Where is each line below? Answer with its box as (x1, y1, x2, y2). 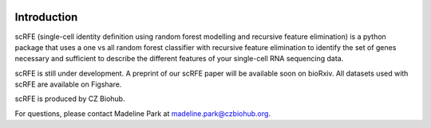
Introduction (14, 10, 78, 24)
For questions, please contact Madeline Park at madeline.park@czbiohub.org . (14, 108, 271, 118)
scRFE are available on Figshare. (14, 80, 122, 89)
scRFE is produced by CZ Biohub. (14, 94, 125, 103)
